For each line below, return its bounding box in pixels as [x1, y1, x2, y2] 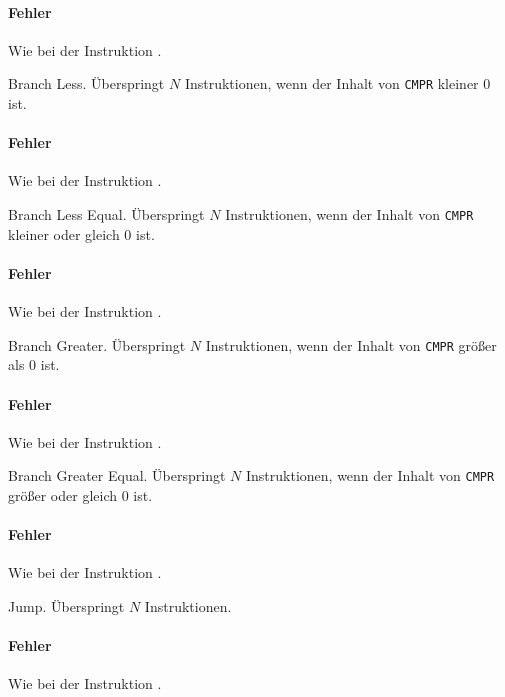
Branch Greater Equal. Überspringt [8, 465, 226, 486]
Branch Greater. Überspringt [8, 334, 186, 355]
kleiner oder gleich [8, 223, 120, 244]
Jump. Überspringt [8, 595, 125, 616]
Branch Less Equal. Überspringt [8, 204, 205, 225]
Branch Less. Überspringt [8, 73, 165, 94]
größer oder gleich [8, 484, 118, 505]
